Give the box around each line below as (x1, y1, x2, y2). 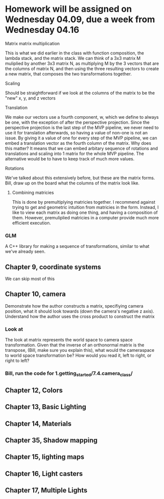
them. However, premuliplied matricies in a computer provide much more (12, 214, 159, 220)
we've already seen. (5, 249, 45, 255)
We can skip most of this (5, 276, 55, 282)
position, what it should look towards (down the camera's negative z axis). (5, 308, 155, 314)
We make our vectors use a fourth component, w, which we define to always (5, 114, 159, 120)
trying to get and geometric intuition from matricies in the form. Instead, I (12, 204, 159, 210)
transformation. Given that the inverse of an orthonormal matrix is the (5, 342, 144, 348)
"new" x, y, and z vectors (5, 95, 56, 101)
